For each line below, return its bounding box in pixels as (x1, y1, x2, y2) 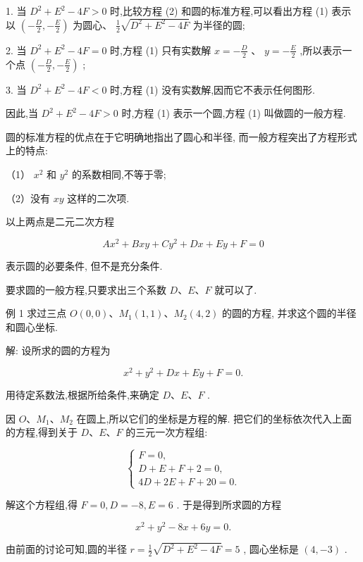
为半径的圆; (192, 17, 245, 32)
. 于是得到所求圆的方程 (176, 497, 282, 512)
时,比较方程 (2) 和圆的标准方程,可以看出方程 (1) (110, 4, 328, 18)
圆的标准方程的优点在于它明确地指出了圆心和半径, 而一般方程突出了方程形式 (6, 129, 357, 144)
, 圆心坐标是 (243, 542, 299, 556)
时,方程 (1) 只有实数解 (110, 42, 211, 57)
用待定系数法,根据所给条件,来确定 (6, 387, 159, 401)
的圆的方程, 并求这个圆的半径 (222, 306, 357, 320)
